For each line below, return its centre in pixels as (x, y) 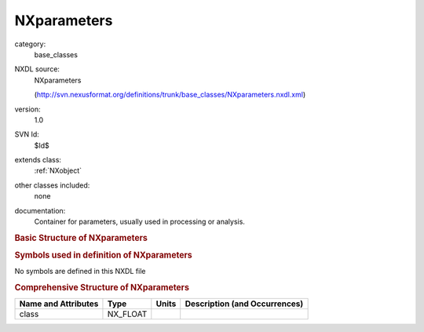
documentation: (40, 210)
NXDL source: (37, 69)
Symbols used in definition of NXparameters (103, 255)
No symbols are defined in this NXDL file (80, 272)
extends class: (38, 160)
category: (30, 44)
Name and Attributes (59, 304)
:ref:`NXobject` (58, 171)
